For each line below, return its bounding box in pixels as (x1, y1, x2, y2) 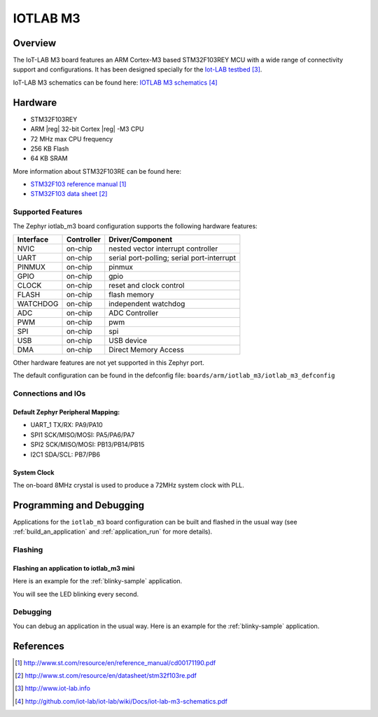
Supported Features (13, 207, 83, 217)
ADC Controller (108, 308, 159, 318)
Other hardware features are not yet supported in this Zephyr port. (13, 358, 204, 367)
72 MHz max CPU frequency (30, 134, 113, 143)
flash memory (108, 290, 154, 300)
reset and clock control (108, 281, 185, 291)
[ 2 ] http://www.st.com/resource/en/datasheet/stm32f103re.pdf (15, 671, 197, 679)
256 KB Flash (30, 144, 69, 153)
